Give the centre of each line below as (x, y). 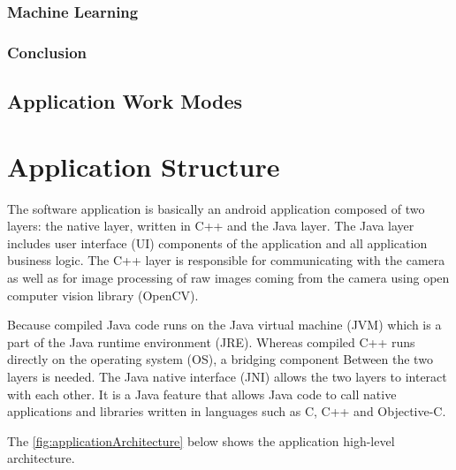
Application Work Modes (125, 101)
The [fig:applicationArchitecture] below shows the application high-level (201, 440)
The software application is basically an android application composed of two (216, 208)
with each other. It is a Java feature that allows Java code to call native (202, 394)
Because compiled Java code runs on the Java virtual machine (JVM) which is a (224, 325)
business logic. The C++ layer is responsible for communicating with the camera (226, 260)
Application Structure (144, 166)
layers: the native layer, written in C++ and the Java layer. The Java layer (211, 226)
